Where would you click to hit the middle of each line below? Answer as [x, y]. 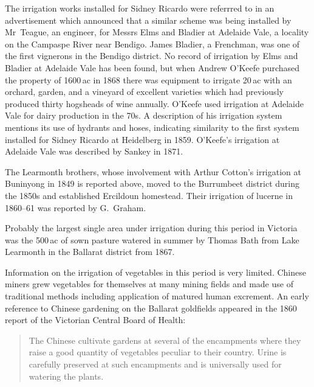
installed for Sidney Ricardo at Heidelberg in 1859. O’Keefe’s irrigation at [142, 139]
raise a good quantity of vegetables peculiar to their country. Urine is [158, 352]
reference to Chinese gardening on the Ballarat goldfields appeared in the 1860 [151, 308]
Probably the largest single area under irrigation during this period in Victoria [151, 228]
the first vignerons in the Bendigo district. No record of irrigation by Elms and [152, 56]
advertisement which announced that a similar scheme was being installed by [148, 20]
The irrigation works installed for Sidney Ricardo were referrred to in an [140, 8]
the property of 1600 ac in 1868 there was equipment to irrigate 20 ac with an [148, 79]
